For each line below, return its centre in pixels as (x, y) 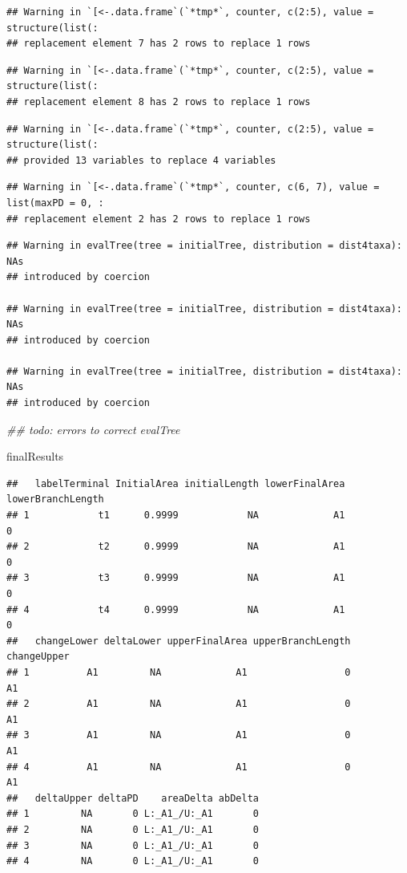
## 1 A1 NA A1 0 (179, 672)
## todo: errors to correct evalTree (93, 429)
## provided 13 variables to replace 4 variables (141, 160)
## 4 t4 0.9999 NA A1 (176, 609)
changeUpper (38, 657)
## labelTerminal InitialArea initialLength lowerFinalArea (176, 483)
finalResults (35, 456)
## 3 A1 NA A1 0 (179, 735)
